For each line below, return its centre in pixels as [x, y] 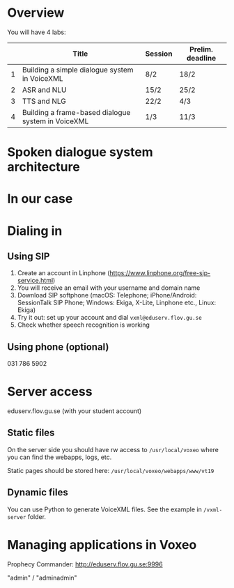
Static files [31, 433]
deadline [201, 58]
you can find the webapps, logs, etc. [60, 457]
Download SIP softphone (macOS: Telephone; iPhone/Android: [107, 295]
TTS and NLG [44, 101]
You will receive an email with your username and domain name [109, 288]
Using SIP [29, 256]
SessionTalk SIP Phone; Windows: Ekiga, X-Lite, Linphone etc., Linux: [117, 303]
